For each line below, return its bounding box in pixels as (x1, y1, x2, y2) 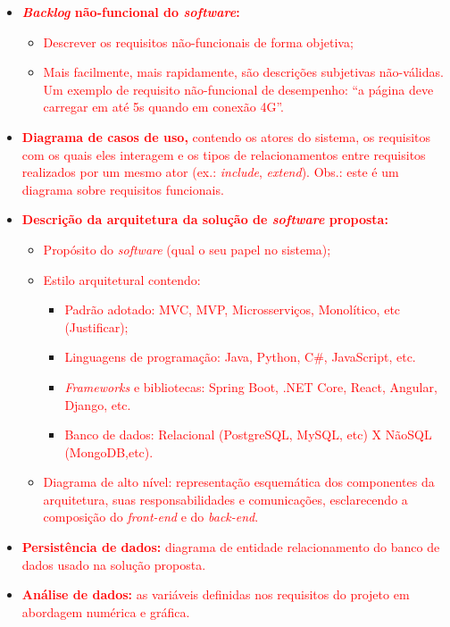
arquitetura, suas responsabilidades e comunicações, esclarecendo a (43, 489, 408, 508)
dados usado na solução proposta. (21, 555, 206, 573)
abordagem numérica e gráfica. (21, 602, 190, 621)
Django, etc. (64, 395, 131, 414)
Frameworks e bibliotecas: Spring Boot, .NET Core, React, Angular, (64, 377, 437, 396)
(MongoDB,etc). (64, 442, 154, 461)
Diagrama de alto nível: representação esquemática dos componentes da (43, 472, 435, 491)
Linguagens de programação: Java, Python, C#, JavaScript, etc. (64, 347, 416, 366)
